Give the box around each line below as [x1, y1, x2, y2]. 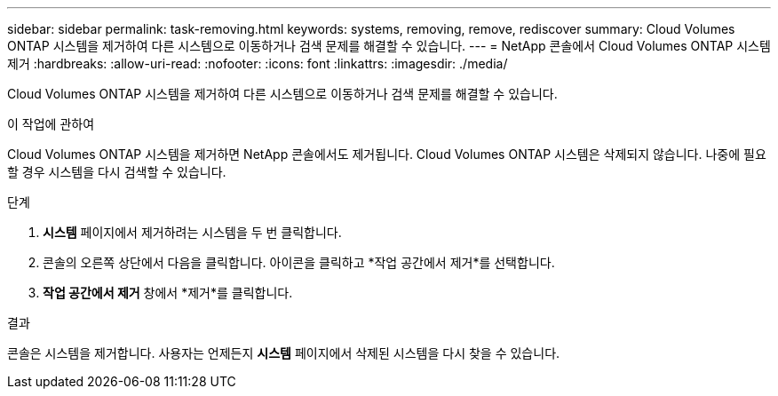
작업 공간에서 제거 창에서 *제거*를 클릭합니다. [43, 285, 293, 300]
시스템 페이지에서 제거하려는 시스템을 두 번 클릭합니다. [43, 225, 342, 240]
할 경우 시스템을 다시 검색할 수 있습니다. [7, 164, 226, 179]
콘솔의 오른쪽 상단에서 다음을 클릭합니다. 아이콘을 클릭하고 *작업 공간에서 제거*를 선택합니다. [43, 255, 555, 270]
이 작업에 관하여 [7, 116, 95, 131]
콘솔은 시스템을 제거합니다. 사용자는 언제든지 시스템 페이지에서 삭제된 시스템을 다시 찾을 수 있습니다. [7, 345, 560, 360]
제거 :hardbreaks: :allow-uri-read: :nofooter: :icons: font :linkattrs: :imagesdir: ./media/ [7, 56, 508, 71]
